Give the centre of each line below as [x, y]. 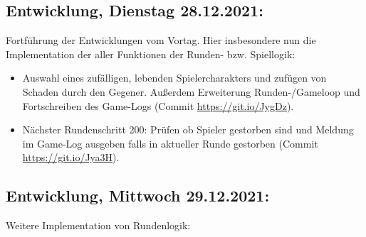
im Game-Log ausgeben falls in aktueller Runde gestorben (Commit [170, 143]
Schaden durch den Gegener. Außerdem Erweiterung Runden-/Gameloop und [191, 91]
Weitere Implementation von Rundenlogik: [98, 225]
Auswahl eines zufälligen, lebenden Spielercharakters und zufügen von [174, 78]
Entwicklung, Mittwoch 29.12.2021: [138, 195]
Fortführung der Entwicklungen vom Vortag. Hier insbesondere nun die [161, 40]
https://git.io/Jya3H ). [71, 157]
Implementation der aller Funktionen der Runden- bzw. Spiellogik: [151, 54]
